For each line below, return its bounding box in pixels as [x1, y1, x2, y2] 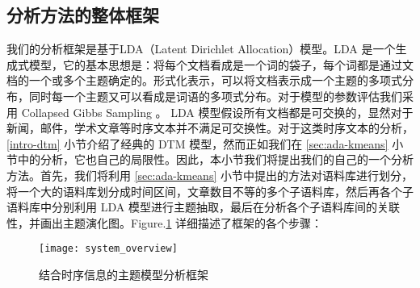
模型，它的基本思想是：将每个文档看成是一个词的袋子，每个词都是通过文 [28, 56, 414, 73]
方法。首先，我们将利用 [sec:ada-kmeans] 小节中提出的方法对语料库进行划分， [6, 166, 413, 183]
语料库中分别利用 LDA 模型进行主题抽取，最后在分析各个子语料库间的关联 [6, 198, 400, 215]
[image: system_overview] [39, 243, 178, 255]
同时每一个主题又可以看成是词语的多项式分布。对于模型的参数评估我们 [28, 87, 402, 104]
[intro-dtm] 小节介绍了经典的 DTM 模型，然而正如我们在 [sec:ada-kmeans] [6, 135, 388, 152]
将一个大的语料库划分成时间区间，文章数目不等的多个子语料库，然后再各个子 [6, 182, 414, 199]
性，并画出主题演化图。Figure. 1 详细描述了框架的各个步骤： [6, 214, 323, 231]
